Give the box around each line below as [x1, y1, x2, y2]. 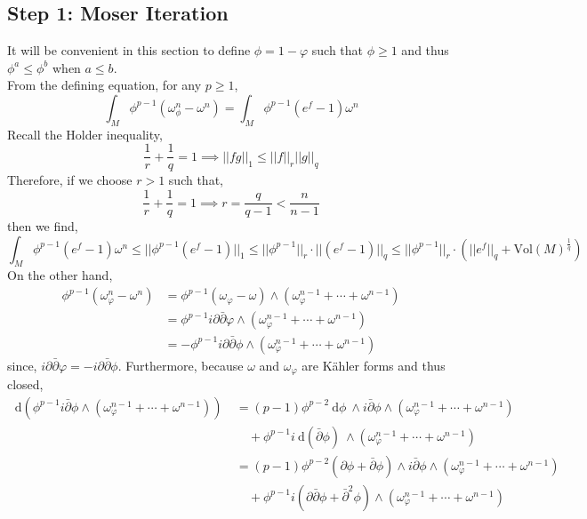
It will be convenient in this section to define [7, 41, 251, 60]
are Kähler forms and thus [302, 355, 446, 374]
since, [7, 355, 37, 374]
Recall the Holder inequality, [7, 124, 163, 143]
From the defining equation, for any [7, 76, 202, 94]
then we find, [7, 217, 78, 236]
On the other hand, [7, 266, 113, 284]
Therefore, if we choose [7, 171, 133, 189]
